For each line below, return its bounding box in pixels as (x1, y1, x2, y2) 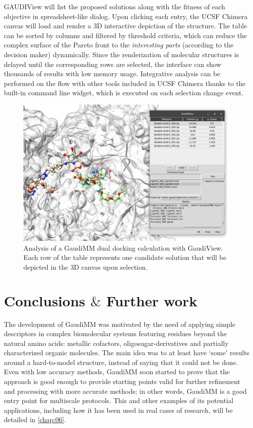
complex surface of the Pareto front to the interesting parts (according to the (4, 40, 234, 50)
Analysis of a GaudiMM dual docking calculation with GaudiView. (23, 242, 223, 253)
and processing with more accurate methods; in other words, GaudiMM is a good (4, 385, 247, 396)
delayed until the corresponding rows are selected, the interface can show (4, 59, 221, 69)
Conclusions (4, 290, 85, 310)
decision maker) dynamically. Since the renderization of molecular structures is (4, 49, 239, 59)
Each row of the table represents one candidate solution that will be (23, 252, 227, 262)
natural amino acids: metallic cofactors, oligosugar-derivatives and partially (4, 338, 229, 348)
